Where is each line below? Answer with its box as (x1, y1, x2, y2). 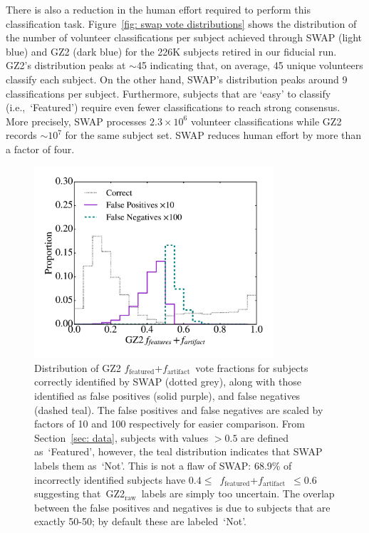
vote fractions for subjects (195, 360, 308, 375)
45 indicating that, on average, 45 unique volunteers (136, 58, 363, 73)
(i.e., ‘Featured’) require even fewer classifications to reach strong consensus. (6, 100, 341, 115)
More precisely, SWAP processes (6, 113, 147, 128)
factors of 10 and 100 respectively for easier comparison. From (34, 416, 305, 431)
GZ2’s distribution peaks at (6, 58, 126, 73)
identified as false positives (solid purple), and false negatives (34, 388, 301, 403)
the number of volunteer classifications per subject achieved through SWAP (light (6, 30, 363, 45)
